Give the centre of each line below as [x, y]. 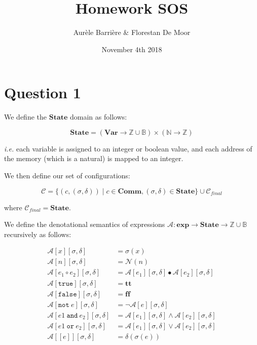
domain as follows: [99, 117]
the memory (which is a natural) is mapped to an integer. [94, 158]
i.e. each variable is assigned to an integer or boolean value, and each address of [128, 148]
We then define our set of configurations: [67, 176]
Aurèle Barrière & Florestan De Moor [132, 32]
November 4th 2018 [132, 49]
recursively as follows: [38, 234]
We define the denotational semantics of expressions [85, 224]
